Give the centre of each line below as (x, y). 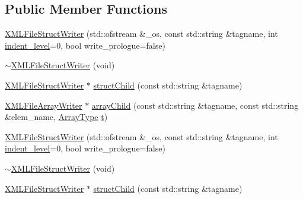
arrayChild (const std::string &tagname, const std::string (195, 105)
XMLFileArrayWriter (44, 105)
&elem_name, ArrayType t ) (56, 117)
